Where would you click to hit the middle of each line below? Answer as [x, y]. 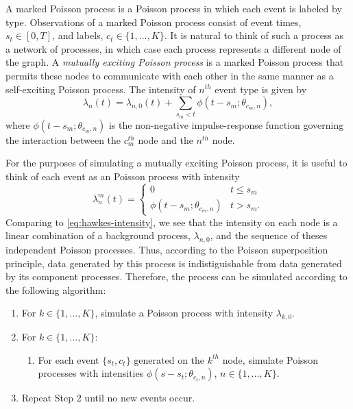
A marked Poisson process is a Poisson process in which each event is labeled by [174, 8]
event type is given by [261, 89]
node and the [166, 139]
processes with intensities [91, 373]
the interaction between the [63, 139]
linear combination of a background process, [98, 235]
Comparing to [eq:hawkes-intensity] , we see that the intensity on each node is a [172, 222]
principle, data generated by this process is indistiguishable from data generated [174, 263]
